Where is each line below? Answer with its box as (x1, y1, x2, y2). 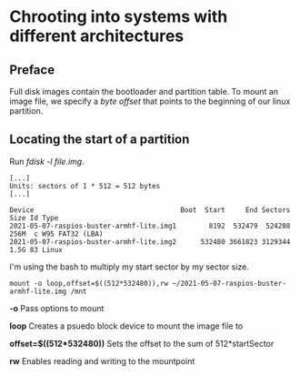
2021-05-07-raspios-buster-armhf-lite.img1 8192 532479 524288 (9, 221, 291, 230)
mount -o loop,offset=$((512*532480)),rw (9, 279, 169, 288)
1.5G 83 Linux (9, 245, 64, 254)
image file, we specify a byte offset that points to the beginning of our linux (9, 96, 291, 107)
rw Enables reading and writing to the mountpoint (9, 355, 195, 366)
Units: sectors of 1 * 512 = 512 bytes (9, 181, 161, 190)
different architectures (9, 25, 185, 46)
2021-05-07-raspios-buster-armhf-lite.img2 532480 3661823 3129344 (9, 237, 291, 247)
